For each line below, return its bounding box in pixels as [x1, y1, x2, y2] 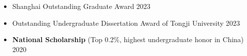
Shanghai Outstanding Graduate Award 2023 [12, 1, 150, 11]
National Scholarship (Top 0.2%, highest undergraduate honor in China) [12, 34, 244, 45]
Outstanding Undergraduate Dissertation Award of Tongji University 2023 [12, 17, 240, 28]
